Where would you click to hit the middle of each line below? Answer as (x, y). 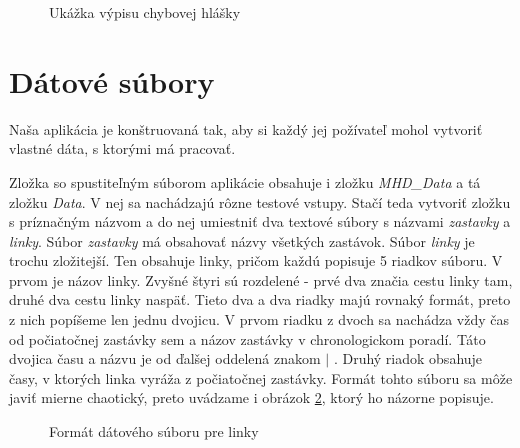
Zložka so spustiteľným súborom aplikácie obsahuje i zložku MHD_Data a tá (245, 181)
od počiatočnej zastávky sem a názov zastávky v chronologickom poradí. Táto (247, 338)
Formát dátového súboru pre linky (154, 431)
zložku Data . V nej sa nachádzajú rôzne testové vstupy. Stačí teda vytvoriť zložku (260, 201)
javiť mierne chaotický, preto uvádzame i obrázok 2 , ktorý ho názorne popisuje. (251, 397)
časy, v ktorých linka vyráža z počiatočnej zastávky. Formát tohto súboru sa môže (261, 377)
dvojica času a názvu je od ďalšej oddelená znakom (165, 358)
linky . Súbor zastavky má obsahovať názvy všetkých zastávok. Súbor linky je (242, 240)
